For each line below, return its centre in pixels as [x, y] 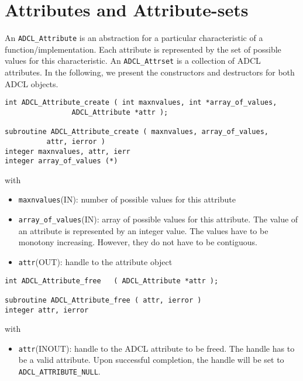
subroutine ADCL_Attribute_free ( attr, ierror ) [103, 300]
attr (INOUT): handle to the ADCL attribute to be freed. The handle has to [156, 348]
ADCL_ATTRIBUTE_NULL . [59, 371]
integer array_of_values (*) [61, 161]
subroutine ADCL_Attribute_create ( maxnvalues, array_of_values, [137, 132]
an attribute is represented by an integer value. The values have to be [143, 230]
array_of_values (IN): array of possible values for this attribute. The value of [158, 219]
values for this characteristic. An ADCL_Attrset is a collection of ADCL [133, 61]
